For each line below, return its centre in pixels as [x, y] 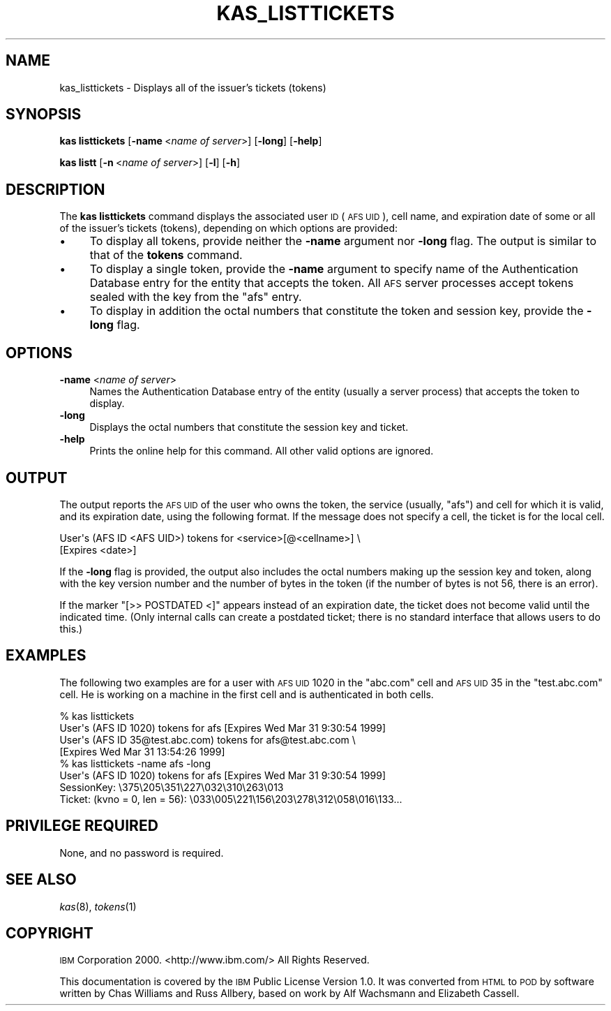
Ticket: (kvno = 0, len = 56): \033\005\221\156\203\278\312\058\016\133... [231, 799]
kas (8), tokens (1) [98, 906]
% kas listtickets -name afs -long [135, 763]
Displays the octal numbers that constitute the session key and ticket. [249, 427]
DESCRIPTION [55, 189]
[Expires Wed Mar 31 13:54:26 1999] [142, 751]
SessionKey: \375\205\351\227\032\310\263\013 [172, 787]
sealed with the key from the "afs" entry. [196, 297]
